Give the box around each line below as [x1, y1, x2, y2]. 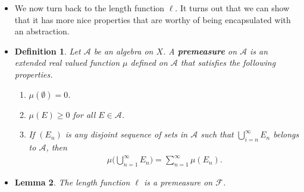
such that [200, 128, 234, 140]
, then [46, 140, 67, 153]
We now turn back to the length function [14, 2, 165, 14]
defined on [130, 56, 168, 69]
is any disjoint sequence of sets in [65, 128, 188, 140]
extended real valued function [14, 56, 120, 69]
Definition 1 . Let [14, 44, 81, 57]
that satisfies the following [180, 56, 276, 69]
